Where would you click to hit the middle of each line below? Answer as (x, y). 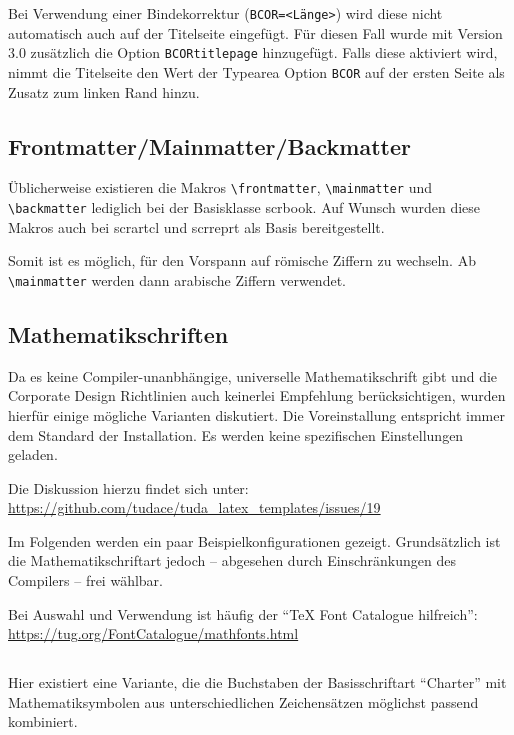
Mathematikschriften (118, 333)
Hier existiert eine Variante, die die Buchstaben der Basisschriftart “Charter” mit (257, 682)
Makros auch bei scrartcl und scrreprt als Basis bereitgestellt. (196, 226)
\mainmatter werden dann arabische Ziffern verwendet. (177, 279)
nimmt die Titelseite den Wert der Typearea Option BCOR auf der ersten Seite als (256, 71)
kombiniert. (43, 721)
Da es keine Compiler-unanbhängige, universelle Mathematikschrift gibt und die (253, 375)
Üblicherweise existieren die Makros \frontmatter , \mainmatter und (220, 187)
